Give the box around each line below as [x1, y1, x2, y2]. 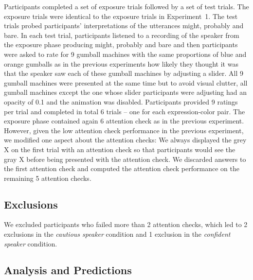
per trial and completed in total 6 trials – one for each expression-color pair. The [4, 106, 245, 116]
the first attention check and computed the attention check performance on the [4, 163, 239, 174]
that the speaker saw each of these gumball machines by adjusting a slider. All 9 [4, 68, 244, 78]
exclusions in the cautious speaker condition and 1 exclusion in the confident [4, 229, 231, 239]
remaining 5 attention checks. [4, 173, 91, 183]
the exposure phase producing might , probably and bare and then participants [4, 39, 238, 50]
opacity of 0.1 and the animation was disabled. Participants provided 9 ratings [4, 96, 238, 106]
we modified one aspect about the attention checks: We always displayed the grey [4, 135, 247, 145]
